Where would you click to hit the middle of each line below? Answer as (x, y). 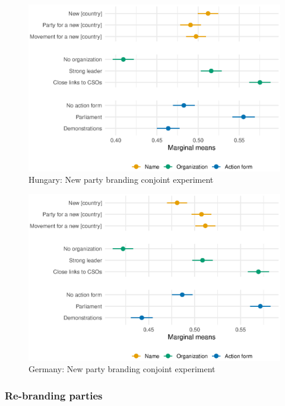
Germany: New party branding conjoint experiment (122, 369)
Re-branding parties (54, 395)
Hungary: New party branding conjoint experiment (121, 180)
